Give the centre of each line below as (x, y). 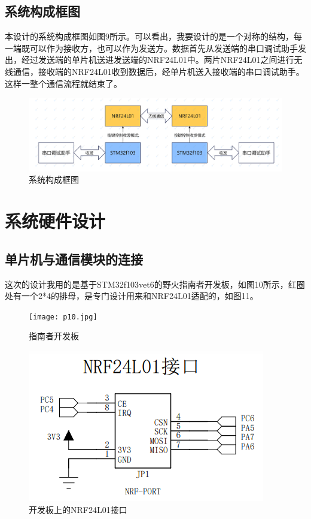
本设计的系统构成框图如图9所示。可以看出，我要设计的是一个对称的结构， (149, 36)
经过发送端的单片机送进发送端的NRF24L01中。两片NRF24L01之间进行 (158, 60)
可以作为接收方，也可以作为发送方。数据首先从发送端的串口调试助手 (164, 48)
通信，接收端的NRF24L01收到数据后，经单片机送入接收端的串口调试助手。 (158, 71)
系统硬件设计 (55, 221)
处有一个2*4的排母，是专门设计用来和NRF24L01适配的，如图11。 (132, 296)
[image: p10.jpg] (63, 317)
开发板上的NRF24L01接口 (78, 509)
